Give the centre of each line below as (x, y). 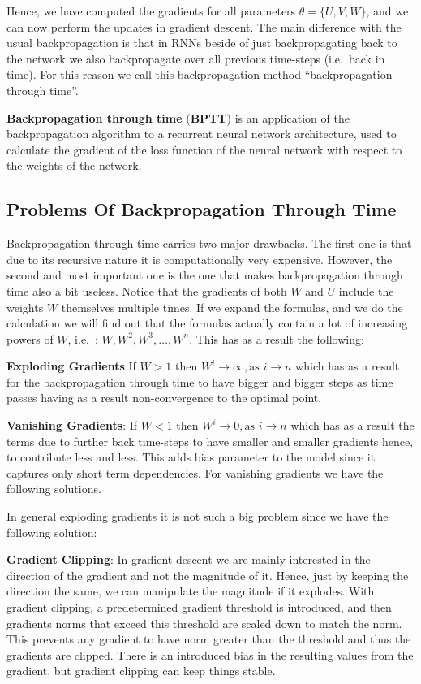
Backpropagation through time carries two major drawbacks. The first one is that (209, 243)
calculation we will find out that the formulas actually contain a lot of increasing (207, 323)
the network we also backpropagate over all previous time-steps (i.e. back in (196, 58)
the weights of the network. (74, 165)
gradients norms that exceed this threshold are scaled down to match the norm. (204, 623)
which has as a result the (352, 425)
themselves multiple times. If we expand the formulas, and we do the (232, 307)
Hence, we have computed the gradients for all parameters (151, 11)
